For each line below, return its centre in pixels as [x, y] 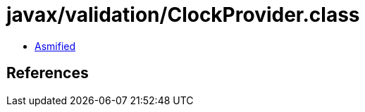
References [48, 73]
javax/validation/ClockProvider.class [183, 15]
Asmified [55, 46]
